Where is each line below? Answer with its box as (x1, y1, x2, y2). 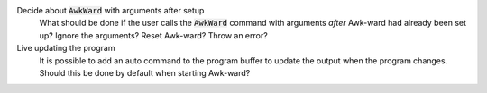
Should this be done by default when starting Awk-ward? (39, 67, 251, 78)
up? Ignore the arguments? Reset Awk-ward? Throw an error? (39, 30, 268, 40)
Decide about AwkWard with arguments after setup (16, 5, 205, 15)
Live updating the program (16, 43, 115, 54)
